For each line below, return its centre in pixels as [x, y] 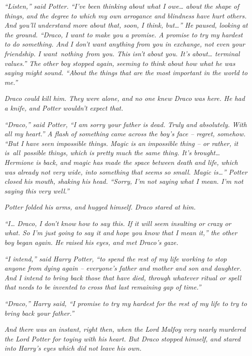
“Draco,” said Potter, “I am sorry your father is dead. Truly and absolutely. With [126, 124]
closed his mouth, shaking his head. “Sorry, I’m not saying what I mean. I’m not [124, 181]
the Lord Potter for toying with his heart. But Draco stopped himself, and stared [123, 338]
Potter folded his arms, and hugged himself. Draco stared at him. [100, 207]
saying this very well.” [37, 190]
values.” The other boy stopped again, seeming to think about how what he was [120, 63]
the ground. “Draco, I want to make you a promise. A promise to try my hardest [124, 34]
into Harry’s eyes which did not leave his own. [73, 348]
